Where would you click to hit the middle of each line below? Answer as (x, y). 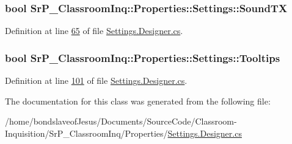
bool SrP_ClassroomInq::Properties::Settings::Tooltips (143, 57)
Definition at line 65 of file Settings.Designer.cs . (94, 31)
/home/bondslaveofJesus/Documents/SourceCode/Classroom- (121, 121)
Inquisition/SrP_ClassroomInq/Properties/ (86, 133)
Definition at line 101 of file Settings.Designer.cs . (96, 81)
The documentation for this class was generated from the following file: (138, 101)
